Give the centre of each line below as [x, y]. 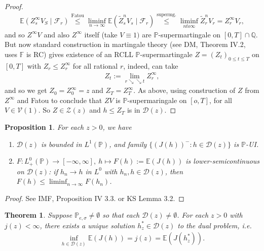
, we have [117, 127]
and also [57, 34]
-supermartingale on [190, 34]
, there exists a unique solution [87, 225]
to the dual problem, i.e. [215, 225]
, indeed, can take [151, 65]
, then [174, 171]
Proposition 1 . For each [44, 127]
